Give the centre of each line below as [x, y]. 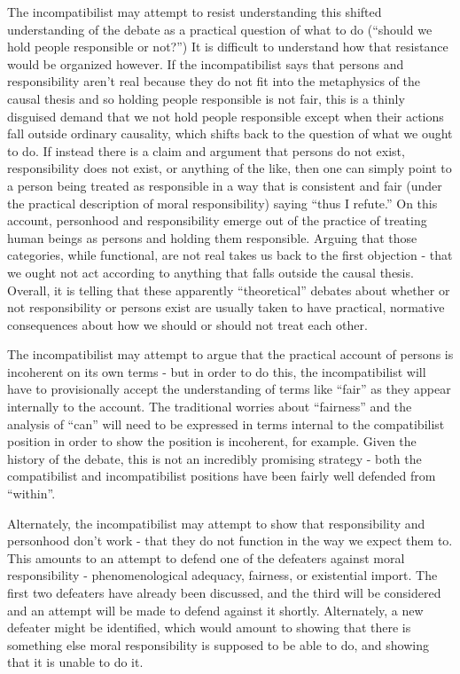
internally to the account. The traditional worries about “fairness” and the [210, 407]
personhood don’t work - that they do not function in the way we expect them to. [230, 541]
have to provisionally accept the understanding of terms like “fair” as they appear [229, 389]
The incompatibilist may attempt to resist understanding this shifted [195, 12]
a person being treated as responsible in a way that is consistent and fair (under [225, 185]
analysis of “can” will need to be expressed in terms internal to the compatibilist [226, 423]
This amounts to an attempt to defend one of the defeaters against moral [206, 557]
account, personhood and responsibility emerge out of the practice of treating [217, 220]
